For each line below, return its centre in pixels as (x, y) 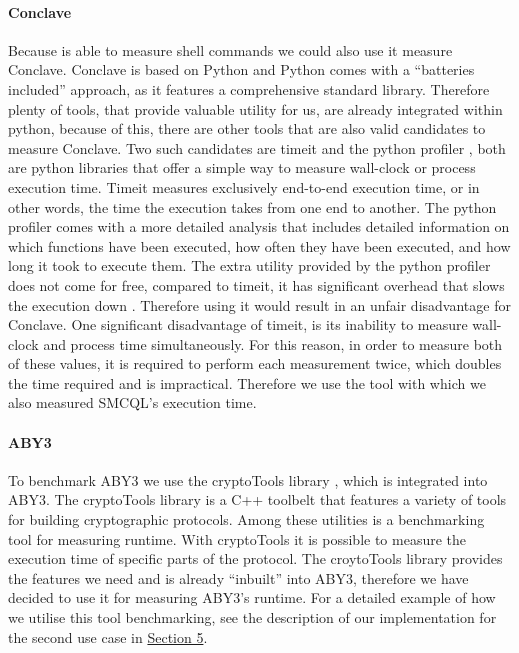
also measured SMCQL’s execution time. (132, 402)
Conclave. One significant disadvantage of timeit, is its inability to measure (238, 324)
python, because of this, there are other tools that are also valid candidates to (247, 128)
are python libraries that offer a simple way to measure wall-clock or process (242, 167)
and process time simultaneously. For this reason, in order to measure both (273, 343)
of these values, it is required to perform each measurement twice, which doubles (255, 363)
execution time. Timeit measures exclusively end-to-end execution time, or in (244, 186)
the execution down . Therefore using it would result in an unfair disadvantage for (259, 304)
